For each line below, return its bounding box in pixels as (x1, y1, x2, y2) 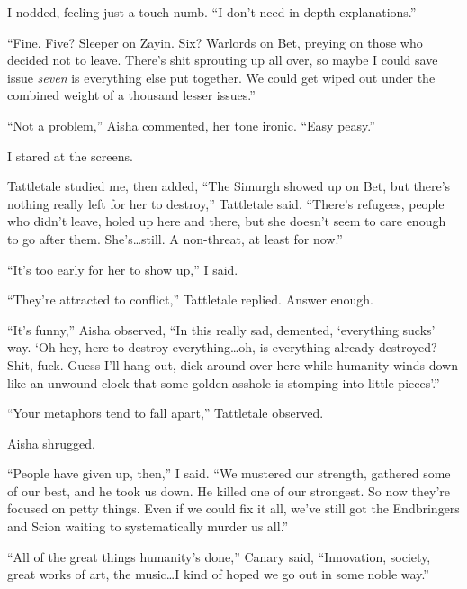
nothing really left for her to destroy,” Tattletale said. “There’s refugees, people (7, 194, 445, 213)
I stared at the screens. (7, 146, 133, 165)
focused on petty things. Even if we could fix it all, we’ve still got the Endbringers (7, 499, 460, 518)
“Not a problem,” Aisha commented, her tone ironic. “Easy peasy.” (7, 115, 375, 134)
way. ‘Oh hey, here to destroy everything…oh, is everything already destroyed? (7, 338, 437, 357)
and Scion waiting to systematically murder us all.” (7, 517, 289, 536)
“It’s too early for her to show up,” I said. (7, 259, 238, 278)
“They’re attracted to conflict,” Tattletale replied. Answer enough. (7, 290, 374, 309)
